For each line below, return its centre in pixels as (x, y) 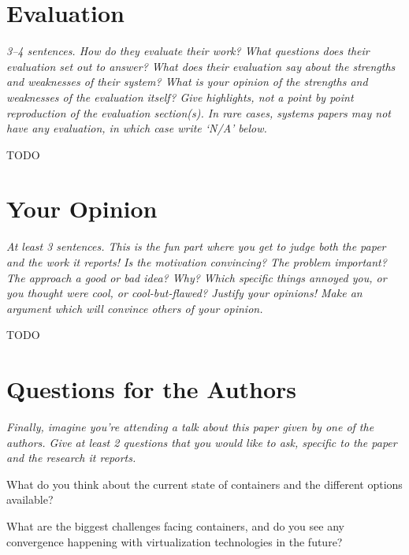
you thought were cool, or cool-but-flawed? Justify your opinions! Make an (184, 293)
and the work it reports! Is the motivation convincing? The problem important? (197, 262)
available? (30, 499)
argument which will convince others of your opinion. (135, 308)
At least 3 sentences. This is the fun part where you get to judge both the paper (196, 246)
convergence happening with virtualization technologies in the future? (175, 541)
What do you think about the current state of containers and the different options (204, 484)
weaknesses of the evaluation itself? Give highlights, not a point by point (180, 97)
